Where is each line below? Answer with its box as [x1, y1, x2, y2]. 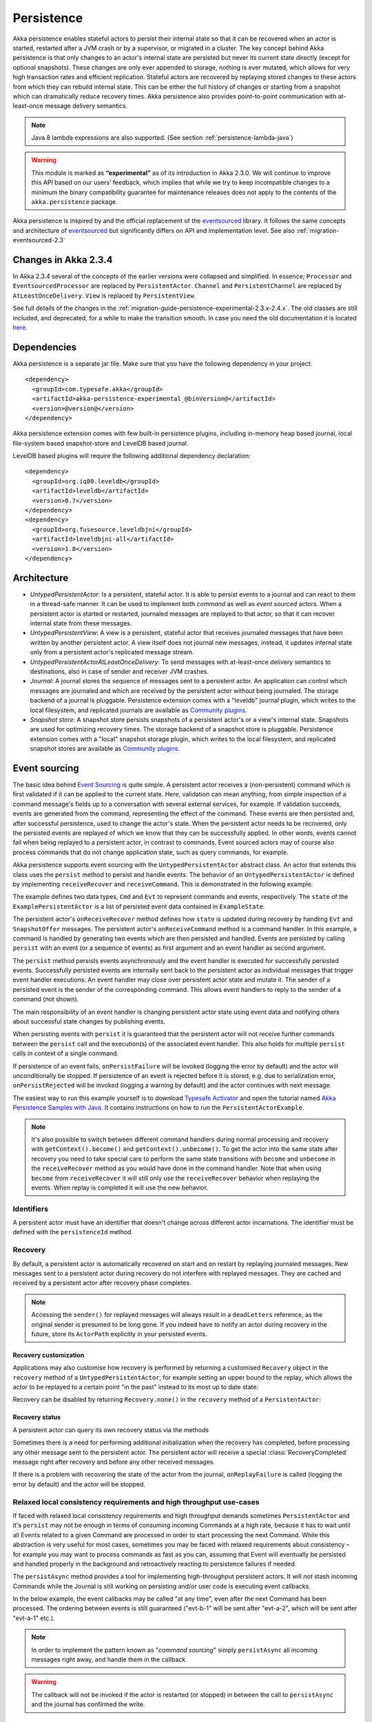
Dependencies [12, 341, 77, 353]
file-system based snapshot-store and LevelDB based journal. [12, 439, 189, 447]
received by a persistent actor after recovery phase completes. [12, 1278, 192, 1287]
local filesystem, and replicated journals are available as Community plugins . [30, 706, 247, 714]
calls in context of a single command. [12, 1049, 119, 1057]
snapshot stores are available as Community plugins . [30, 745, 180, 753]
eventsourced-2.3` [12, 236, 65, 245]
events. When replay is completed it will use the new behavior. [31, 1183, 208, 1192]
